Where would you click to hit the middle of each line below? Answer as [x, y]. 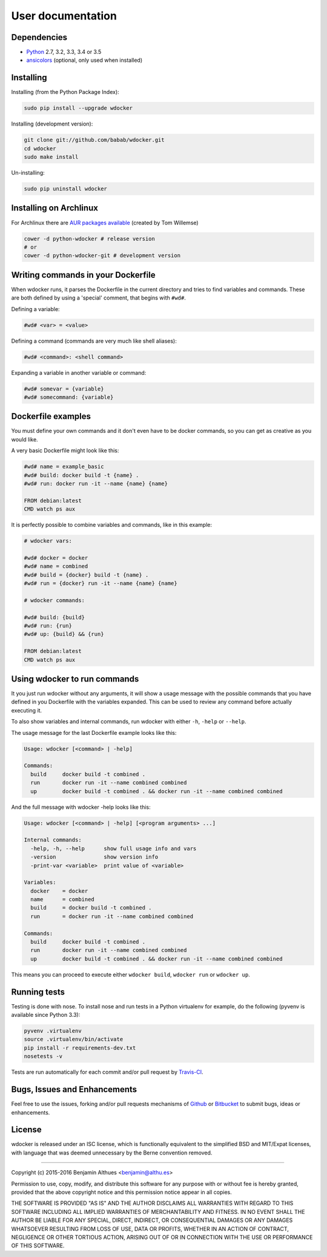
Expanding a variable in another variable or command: [79, 372]
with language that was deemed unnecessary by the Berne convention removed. [112, 1153]
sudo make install [51, 157]
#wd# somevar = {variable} [64, 389]
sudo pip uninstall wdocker [65, 189]
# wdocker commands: [54, 600]
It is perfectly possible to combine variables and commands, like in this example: [111, 525]
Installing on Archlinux [54, 208]
